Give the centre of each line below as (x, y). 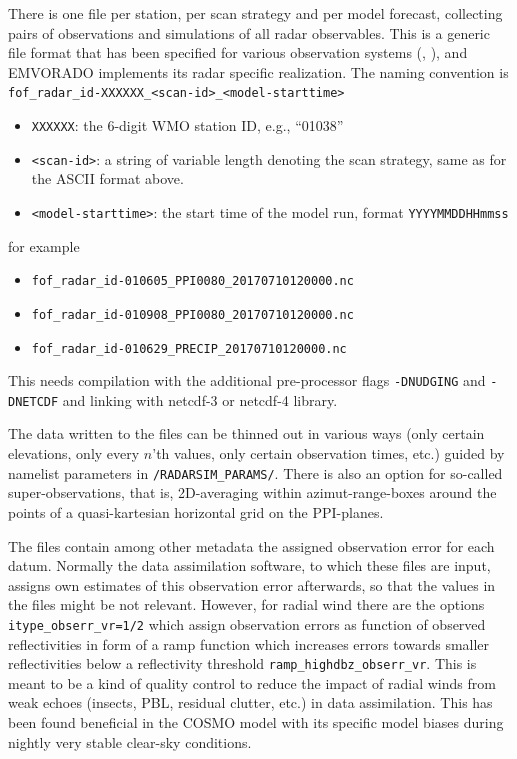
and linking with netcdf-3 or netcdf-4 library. (200, 399)
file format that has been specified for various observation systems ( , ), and (238, 52)
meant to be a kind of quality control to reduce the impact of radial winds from (252, 682)
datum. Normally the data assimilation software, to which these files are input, (249, 565)
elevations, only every (74, 453)
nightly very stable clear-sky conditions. (130, 741)
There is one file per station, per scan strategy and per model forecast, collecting (255, 13)
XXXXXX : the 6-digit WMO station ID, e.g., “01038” (187, 125)
